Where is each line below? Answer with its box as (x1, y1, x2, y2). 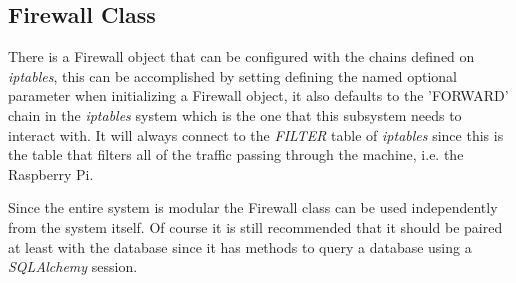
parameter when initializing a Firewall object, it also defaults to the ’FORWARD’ (8, 85, 509, 106)
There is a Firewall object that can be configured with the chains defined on (8, 46, 475, 67)
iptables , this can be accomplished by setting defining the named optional (8, 65, 457, 86)
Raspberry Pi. (8, 163, 94, 184)
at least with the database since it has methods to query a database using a (8, 236, 472, 257)
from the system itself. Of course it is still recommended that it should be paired (8, 216, 503, 237)
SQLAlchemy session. (8, 256, 138, 277)
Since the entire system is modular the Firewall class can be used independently (8, 197, 498, 218)
